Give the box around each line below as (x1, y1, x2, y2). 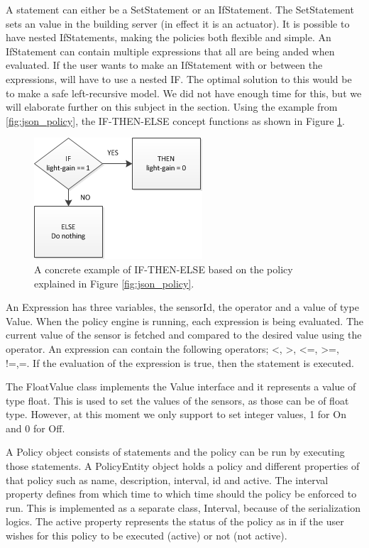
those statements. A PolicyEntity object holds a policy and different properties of (6, 459, 360, 473)
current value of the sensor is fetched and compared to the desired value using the (6, 327, 362, 342)
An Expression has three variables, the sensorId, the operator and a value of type (6, 300, 359, 314)
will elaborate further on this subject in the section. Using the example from (6, 99, 338, 114)
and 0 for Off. (6, 420, 65, 435)
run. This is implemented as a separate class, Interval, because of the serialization (6, 500, 361, 515)
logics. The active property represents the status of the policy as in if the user (6, 514, 344, 529)
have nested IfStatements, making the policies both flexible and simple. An (6, 30, 331, 45)
